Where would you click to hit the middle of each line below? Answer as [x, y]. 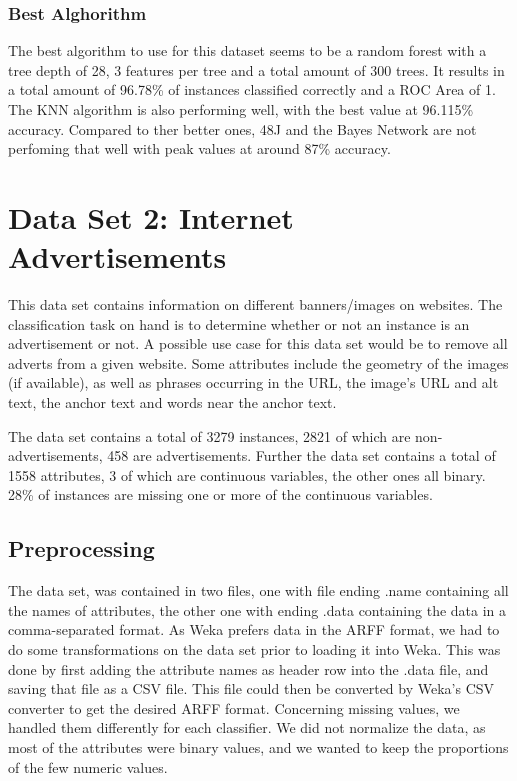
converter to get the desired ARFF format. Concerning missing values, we [234, 707]
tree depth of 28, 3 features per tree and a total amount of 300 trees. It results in [256, 69]
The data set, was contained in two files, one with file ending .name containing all [258, 590]
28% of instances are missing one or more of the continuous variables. [220, 494]
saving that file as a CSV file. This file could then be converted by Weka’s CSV [251, 688]
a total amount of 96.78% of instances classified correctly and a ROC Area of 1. [252, 89]
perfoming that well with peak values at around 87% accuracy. [199, 148]
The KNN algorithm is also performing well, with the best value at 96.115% [241, 109]
